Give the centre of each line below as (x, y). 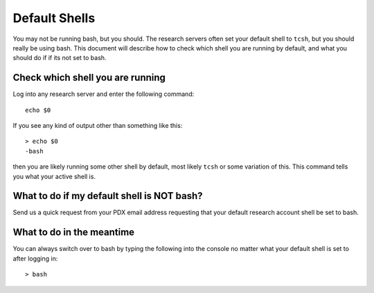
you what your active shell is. (54, 176)
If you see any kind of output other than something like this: (98, 126)
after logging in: (35, 258)
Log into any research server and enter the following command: (104, 94)
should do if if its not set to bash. (60, 58)
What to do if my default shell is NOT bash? (108, 196)
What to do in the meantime (74, 233)
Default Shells (54, 18)
